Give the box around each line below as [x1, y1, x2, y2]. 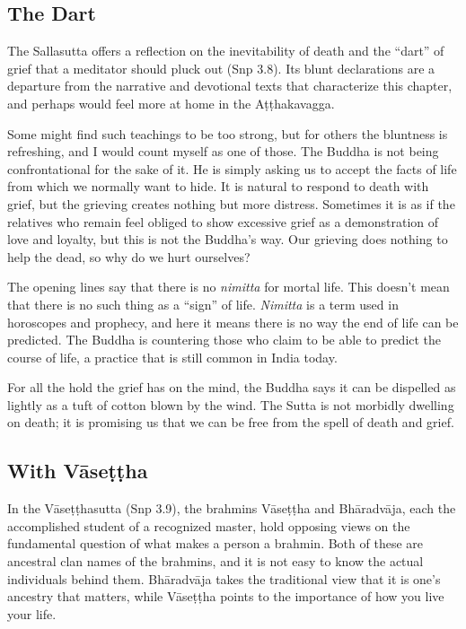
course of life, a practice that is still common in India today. [7, 347, 338, 366]
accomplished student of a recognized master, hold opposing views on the [7, 516, 410, 535]
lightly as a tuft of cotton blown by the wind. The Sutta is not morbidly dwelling [7, 395, 454, 414]
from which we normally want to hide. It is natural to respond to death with [7, 177, 429, 196]
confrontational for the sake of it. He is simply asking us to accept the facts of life [7, 159, 457, 178]
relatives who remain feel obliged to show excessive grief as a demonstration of [7, 212, 439, 231]
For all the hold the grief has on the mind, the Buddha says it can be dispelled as [7, 378, 456, 397]
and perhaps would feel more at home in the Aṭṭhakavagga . [7, 93, 335, 112]
